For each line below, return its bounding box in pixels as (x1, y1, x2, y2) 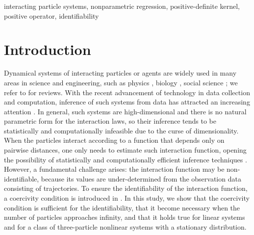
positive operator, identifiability (4, 10, 99, 21)
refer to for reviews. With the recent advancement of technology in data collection (4, 87, 250, 97)
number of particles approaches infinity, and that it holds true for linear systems (4, 212, 245, 222)
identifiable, (4, 173, 39, 183)
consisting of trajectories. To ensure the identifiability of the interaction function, (4, 183, 248, 193)
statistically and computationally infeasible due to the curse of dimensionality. (4, 125, 239, 135)
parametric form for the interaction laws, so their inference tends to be (4, 116, 216, 126)
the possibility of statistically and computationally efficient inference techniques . (4, 154, 247, 164)
